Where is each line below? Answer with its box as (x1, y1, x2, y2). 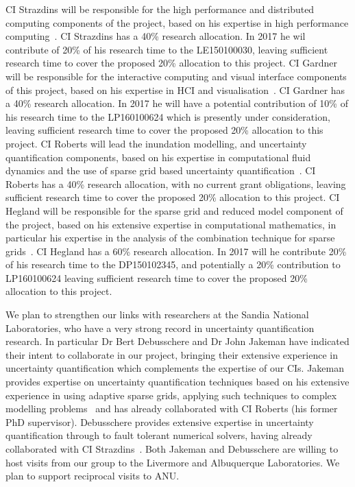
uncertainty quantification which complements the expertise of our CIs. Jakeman (5, 361, 345, 375)
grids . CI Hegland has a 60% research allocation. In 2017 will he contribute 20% (5, 243, 347, 258)
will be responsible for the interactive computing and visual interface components (5, 69, 347, 83)
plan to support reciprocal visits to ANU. (5, 468, 180, 483)
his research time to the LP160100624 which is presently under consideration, (5, 109, 330, 123)
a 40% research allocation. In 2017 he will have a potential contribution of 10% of (5, 96, 348, 110)
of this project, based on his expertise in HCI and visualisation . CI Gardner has (5, 82, 345, 97)
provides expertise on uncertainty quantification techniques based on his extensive (5, 375, 350, 389)
